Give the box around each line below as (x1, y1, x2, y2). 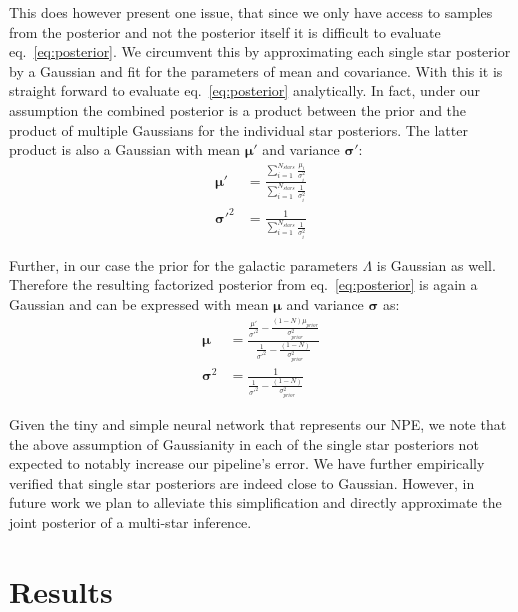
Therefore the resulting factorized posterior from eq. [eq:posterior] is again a (9, 274, 478, 295)
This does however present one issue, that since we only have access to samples (9, 2, 493, 22)
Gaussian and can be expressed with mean (9, 293, 269, 314)
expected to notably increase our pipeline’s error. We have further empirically (9, 453, 485, 474)
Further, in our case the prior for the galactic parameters (9, 254, 358, 275)
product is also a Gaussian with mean (9, 139, 241, 160)
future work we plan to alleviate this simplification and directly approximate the (9, 492, 502, 513)
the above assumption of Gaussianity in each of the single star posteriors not (9, 433, 479, 454)
